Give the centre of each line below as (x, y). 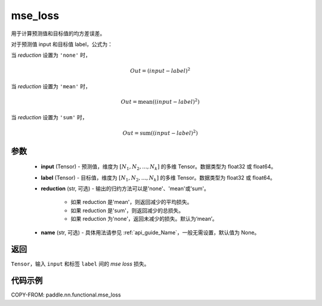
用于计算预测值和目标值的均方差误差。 (58, 33)
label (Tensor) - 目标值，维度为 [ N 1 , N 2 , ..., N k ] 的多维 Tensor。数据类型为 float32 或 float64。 (158, 178)
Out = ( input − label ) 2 (160, 70)
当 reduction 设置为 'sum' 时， (49, 118)
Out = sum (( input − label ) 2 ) (160, 133)
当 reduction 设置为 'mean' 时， (51, 86)
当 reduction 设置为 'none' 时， (51, 55)
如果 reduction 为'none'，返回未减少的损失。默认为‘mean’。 (144, 219)
